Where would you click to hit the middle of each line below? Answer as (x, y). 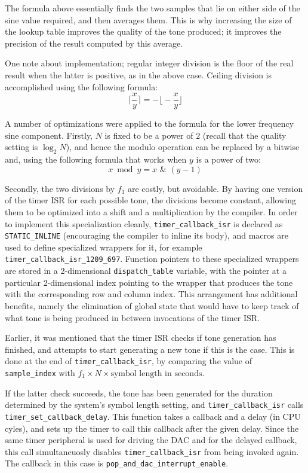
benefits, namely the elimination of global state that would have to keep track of (152, 305)
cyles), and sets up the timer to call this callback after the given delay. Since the (152, 428)
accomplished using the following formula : (81, 86)
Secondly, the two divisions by (60, 188)
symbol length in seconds (156, 374)
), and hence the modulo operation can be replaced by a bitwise (183, 147)
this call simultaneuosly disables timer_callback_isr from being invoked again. (152, 451)
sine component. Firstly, (49, 135)
